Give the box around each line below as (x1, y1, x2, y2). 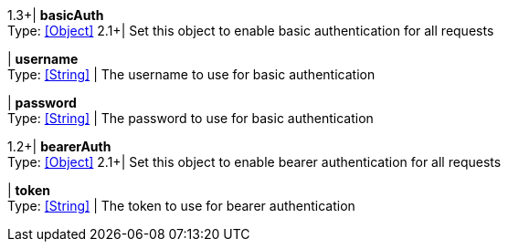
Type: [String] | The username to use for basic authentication (7, 67, 376, 82)
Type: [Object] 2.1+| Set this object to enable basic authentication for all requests (7, 23, 494, 38)
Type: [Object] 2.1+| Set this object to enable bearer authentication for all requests (7, 154, 502, 170)
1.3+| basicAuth (7, 7, 104, 23)
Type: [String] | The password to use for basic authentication (7, 110, 374, 126)
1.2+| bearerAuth (7, 139, 111, 154)
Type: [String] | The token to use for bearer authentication (7, 198, 355, 213)
